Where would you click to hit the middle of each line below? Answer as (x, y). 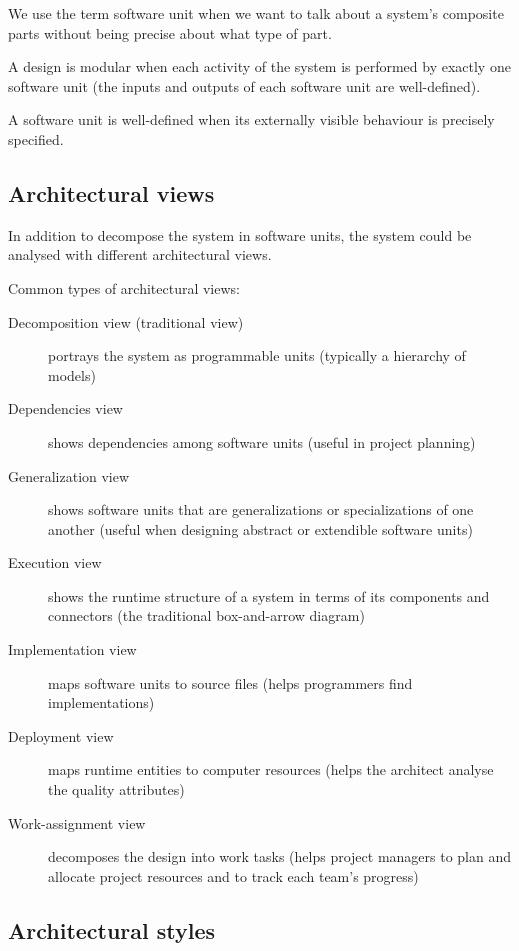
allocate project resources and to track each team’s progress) (233, 875)
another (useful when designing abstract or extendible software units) (260, 528)
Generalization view (69, 475)
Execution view (55, 562)
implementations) (101, 702)
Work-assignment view (77, 822)
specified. (36, 138)
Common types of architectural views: (124, 287)
